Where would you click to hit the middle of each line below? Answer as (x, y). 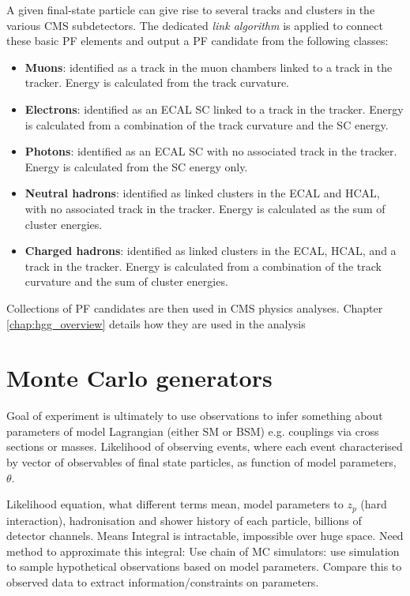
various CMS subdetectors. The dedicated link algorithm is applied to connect (195, 25)
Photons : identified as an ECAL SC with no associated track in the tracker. (211, 151)
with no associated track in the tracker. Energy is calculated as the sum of (205, 208)
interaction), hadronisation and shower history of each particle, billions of (184, 520)
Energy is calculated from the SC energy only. (136, 166)
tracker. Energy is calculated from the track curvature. (157, 82)
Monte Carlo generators (139, 378)
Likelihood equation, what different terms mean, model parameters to (175, 504)
